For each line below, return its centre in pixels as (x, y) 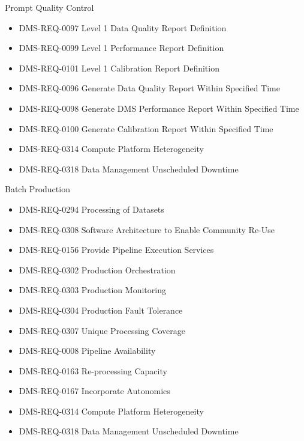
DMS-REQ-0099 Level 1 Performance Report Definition (121, 48)
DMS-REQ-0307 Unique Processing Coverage (102, 330)
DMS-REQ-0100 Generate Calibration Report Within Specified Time (146, 128)
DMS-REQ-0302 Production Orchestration (97, 269)
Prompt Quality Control (49, 7)
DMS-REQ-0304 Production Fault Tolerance (101, 310)
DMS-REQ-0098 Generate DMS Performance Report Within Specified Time (159, 108)
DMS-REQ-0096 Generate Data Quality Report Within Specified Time (149, 88)
